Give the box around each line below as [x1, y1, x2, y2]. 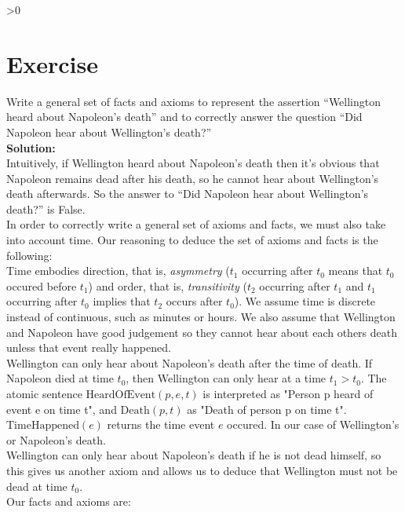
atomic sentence [6, 386, 82, 401]
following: [6, 247, 53, 263]
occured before [6, 277, 77, 294]
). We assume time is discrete [234, 293, 376, 309]
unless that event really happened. [6, 339, 171, 356]
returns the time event [107, 416, 215, 433]
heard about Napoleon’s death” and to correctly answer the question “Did [6, 108, 363, 125]
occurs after [166, 293, 223, 309]
